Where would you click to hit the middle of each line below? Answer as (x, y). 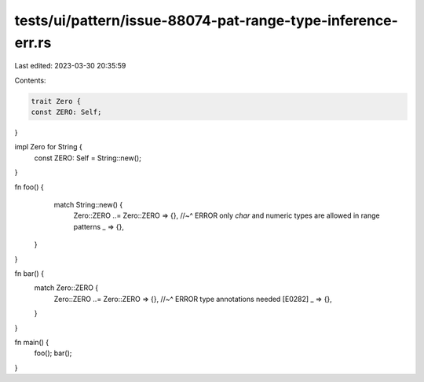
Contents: (30, 80)
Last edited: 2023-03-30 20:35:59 (70, 66)
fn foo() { (29, 187)
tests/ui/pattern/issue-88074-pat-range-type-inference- (206, 20)
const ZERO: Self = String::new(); (88, 158)
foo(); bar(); (53, 353)
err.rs (33, 42)
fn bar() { (29, 274)
